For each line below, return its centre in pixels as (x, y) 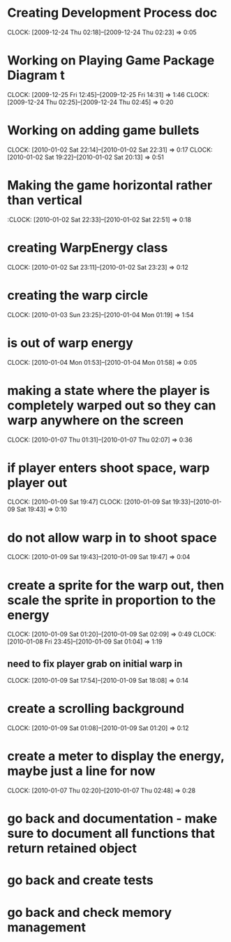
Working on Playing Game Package (111, 60)
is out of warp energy (70, 343)
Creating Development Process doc (112, 13)
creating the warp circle (78, 295)
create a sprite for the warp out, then (116, 585)
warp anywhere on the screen (95, 420)
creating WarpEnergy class (88, 248)
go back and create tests (80, 880)
